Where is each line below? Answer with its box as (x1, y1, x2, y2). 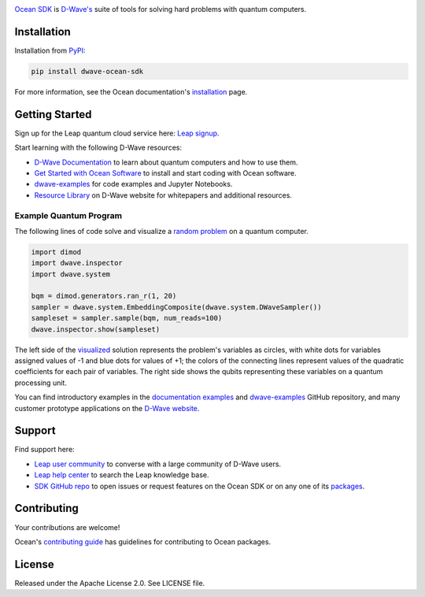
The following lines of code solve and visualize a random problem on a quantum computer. (14, 226, 309, 235)
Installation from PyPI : (14, 46, 86, 55)
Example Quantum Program (14, 210, 122, 221)
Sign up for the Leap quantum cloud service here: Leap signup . (14, 128, 220, 138)
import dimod (31, 247, 82, 256)
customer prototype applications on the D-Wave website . (14, 403, 200, 413)
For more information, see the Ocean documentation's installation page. (14, 87, 248, 96)
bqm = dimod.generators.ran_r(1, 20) (31, 291, 177, 301)
